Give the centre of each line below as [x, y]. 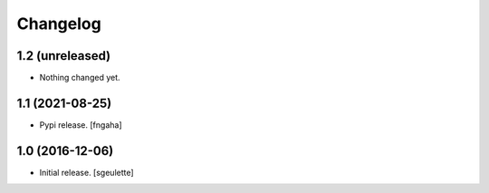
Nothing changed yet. [80, 78]
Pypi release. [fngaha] [81, 125]
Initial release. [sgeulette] [87, 172]
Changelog [59, 24]
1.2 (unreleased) [64, 56]
